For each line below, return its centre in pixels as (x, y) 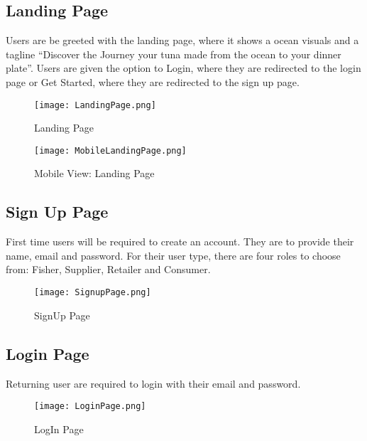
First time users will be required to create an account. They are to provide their (180, 241)
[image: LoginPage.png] (90, 407)
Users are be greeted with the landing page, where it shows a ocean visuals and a (182, 40)
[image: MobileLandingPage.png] (110, 150)
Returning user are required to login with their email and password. (153, 383)
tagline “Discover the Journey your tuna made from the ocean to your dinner (174, 54)
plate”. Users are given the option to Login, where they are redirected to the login (183, 68)
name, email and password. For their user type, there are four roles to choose (173, 255)
